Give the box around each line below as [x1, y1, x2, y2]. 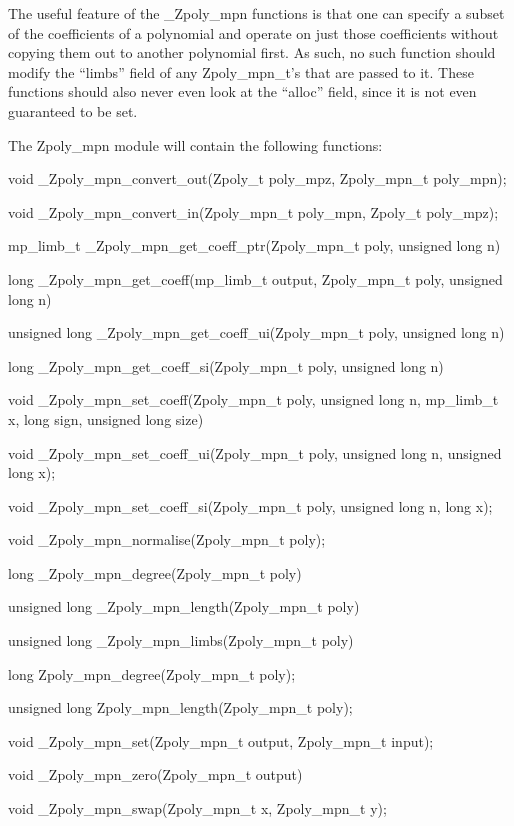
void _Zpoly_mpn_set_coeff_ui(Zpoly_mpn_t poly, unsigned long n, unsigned [8, 442, 502, 463]
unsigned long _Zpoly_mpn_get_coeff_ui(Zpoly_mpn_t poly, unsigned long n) [8, 322, 505, 343]
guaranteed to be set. [8, 100, 138, 121]
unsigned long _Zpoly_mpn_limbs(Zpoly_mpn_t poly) [8, 630, 354, 651]
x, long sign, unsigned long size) [8, 408, 204, 429]
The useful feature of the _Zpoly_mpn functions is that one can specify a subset [8, 3, 505, 23]
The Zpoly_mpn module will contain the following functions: [8, 134, 383, 155]
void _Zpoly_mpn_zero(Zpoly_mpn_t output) [8, 764, 303, 785]
